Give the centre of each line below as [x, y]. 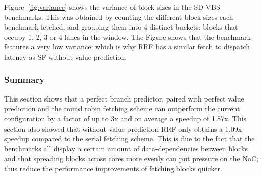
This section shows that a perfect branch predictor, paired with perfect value [124, 98]
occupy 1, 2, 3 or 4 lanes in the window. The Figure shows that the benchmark [127, 36]
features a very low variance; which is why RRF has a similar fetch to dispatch [127, 47]
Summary [24, 79]
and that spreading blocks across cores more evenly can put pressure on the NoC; [131, 158]
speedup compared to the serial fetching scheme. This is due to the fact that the [129, 138]
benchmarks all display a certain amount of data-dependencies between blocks [126, 148]
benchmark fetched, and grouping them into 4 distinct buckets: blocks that [121, 27]
